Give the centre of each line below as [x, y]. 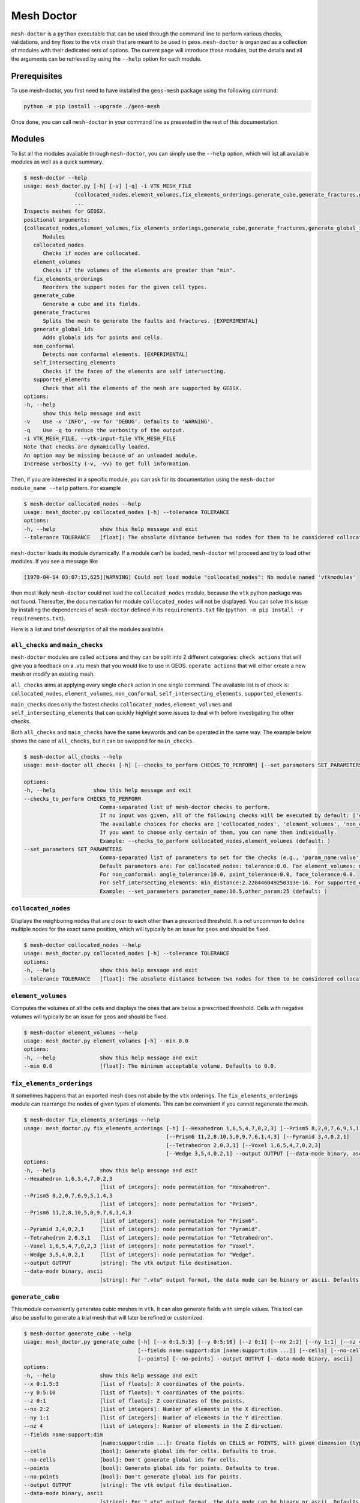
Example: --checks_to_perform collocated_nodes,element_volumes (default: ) [215, 841]
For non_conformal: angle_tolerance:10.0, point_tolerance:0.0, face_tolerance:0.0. [228, 874]
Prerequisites [37, 76]
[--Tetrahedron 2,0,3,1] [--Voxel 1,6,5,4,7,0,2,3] [243, 1145]
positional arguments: [57, 220]
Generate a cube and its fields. [92, 304]
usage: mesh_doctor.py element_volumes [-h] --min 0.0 [106, 1041]
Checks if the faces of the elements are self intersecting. [135, 371]
